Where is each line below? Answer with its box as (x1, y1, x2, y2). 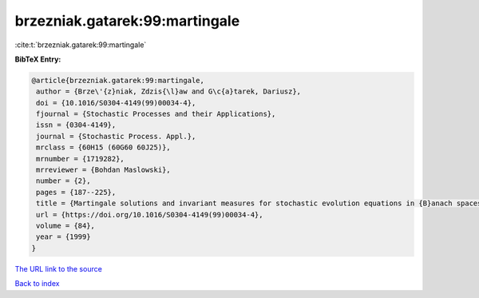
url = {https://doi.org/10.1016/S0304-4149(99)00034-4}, (36, 210, 263, 219)
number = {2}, (36, 177, 91, 185)
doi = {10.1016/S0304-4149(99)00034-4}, (36, 98, 196, 107)
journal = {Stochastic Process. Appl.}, (36, 132, 196, 141)
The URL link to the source (14, 264, 103, 273)
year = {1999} (36, 232, 91, 241)
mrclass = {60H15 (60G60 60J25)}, (36, 143, 171, 152)
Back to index (14, 279, 60, 288)
